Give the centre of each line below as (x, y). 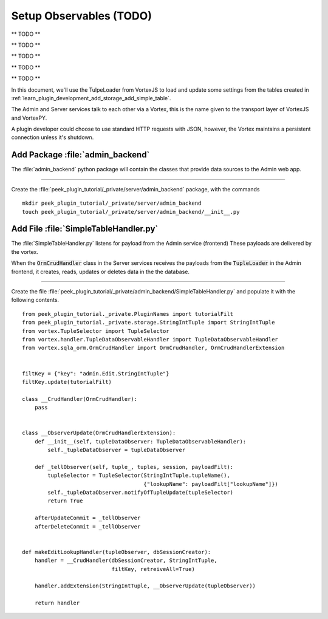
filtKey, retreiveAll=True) (153, 569)
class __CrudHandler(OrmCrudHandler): (80, 399)
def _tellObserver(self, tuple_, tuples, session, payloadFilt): (134, 467)
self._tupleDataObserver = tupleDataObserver (116, 450)
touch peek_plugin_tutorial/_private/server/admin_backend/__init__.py (131, 212)
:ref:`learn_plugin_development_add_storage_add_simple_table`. (91, 98)
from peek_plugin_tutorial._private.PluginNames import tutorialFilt (128, 314)
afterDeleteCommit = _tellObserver (87, 526)
